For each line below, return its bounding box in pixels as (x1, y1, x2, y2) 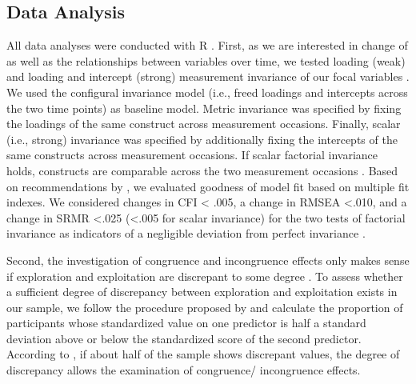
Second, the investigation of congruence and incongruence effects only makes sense (6, 251, 410, 268)
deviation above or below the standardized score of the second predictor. (6, 330, 362, 346)
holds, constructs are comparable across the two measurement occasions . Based (6, 162, 398, 178)
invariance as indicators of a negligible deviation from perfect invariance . (6, 225, 366, 242)
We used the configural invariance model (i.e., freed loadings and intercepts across (6, 83, 408, 100)
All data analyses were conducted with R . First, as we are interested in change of (6, 37, 408, 54)
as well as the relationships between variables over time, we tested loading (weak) (6, 52, 406, 69)
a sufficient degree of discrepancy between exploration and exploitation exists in (6, 283, 398, 300)
